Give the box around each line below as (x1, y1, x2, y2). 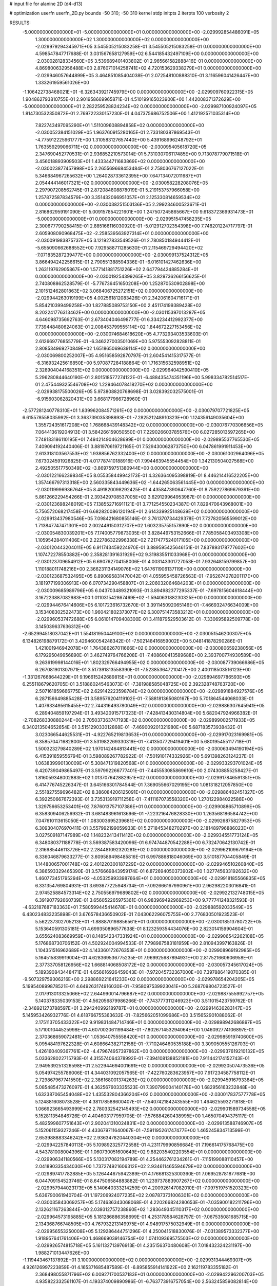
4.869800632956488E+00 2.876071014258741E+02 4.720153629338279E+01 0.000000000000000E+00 (35, 65, 262, 72)
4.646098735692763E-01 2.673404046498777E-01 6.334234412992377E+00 (35, 316, 203, 323)
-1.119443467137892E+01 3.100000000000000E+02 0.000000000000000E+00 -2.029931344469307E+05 (22, 1257, 252, 1263)
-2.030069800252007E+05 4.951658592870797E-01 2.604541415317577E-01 (35, 352, 201, 359)
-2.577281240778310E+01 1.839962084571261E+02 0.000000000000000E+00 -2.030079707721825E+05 (22, 407, 250, 414)
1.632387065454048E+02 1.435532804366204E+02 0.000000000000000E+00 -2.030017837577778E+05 (35, 1091, 266, 1098)
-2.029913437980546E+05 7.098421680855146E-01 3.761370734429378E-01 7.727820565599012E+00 (35, 515, 256, 522)
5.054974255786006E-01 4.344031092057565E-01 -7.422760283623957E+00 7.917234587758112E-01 (35, 1070, 255, 1076)
